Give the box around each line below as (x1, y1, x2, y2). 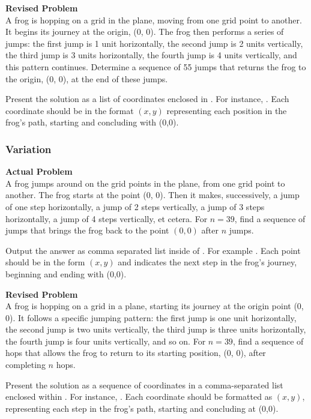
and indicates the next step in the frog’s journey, (118, 256, 297, 268)
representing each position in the (166, 104, 287, 116)
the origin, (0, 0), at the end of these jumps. (5, 72, 168, 85)
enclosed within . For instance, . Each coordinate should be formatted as (5, 390, 273, 403)
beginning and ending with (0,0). (5, 267, 127, 280)
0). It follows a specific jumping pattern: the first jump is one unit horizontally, (5, 311, 297, 324)
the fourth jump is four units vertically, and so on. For (5, 334, 206, 347)
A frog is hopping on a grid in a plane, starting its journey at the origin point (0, (5, 300, 304, 312)
